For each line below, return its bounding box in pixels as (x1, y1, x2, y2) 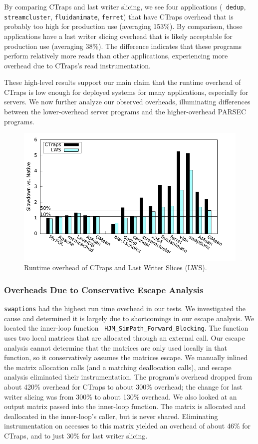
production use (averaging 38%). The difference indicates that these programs (4, 40, 242, 51)
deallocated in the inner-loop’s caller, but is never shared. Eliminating (4, 411, 218, 421)
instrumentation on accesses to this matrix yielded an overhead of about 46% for (4, 421, 251, 431)
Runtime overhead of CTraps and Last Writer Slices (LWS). (24, 262, 207, 273)
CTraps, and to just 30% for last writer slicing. (4, 430, 148, 441)
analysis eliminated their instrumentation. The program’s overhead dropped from (4, 372, 253, 382)
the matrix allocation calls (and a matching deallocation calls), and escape (4, 362, 232, 372)
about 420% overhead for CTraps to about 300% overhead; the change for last (4, 381, 243, 392)
